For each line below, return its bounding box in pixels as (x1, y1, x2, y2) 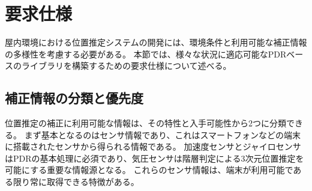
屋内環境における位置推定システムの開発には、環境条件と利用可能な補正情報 (5, 36, 307, 48)
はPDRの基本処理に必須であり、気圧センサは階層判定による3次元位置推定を (5, 151, 304, 164)
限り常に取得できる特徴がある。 (13, 175, 139, 188)
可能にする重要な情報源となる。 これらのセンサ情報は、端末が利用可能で (5, 163, 293, 176)
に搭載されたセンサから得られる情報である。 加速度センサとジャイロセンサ (5, 140, 301, 153)
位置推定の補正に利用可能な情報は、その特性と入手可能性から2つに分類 (5, 117, 286, 129)
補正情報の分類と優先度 (5, 89, 143, 107)
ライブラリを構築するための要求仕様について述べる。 (21, 59, 232, 72)
